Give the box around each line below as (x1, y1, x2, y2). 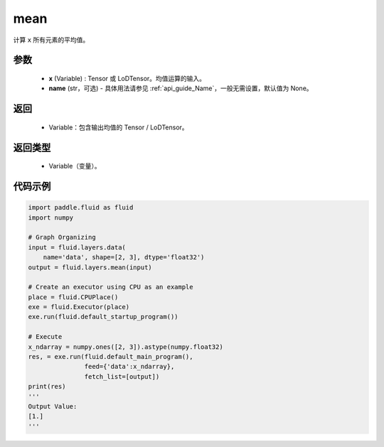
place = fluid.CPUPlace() (28, 293, 119, 301)
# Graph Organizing (28, 233, 96, 242)
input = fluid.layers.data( (28, 243, 126, 252)
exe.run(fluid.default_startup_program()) (28, 313, 178, 321)
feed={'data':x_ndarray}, (84, 362, 175, 371)
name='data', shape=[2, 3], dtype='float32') (43, 253, 205, 262)
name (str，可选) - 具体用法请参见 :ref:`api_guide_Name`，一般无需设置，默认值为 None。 (48, 84, 313, 92)
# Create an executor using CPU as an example (28, 283, 193, 291)
